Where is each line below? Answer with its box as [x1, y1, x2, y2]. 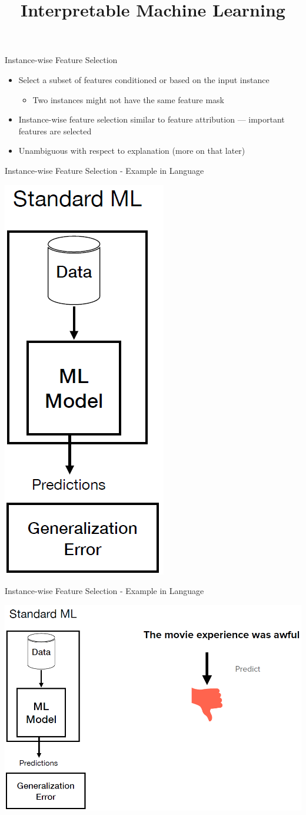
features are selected [18, 124, 92, 137]
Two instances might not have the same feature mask [32, 93, 224, 105]
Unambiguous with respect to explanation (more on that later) [18, 144, 245, 157]
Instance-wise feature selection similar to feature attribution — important [18, 113, 285, 126]
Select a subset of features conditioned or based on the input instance [18, 73, 270, 85]
